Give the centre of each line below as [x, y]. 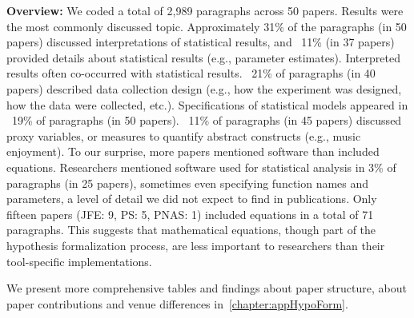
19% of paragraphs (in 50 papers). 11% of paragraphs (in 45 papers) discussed [207, 120]
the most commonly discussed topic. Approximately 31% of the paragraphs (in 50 [207, 26]
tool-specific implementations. [79, 261]
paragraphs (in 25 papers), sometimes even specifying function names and [188, 183]
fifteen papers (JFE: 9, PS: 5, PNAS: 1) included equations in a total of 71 [190, 214]
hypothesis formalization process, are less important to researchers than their [196, 245]
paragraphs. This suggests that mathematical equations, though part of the [191, 230]
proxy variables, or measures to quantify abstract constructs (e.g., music [184, 135]
